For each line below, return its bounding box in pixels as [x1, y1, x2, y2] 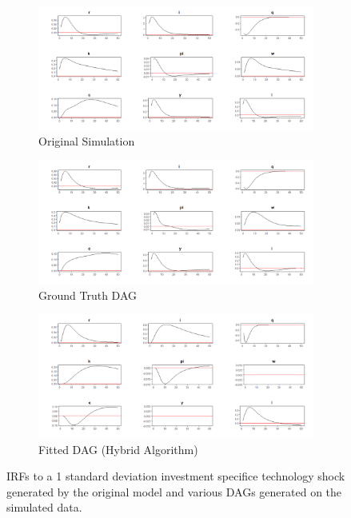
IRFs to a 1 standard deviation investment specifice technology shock [6, 468, 345, 484]
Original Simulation [38, 133, 135, 149]
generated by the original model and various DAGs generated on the [6, 483, 342, 500]
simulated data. [6, 499, 82, 516]
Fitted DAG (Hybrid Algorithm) [38, 440, 198, 457]
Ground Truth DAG [38, 286, 138, 303]
